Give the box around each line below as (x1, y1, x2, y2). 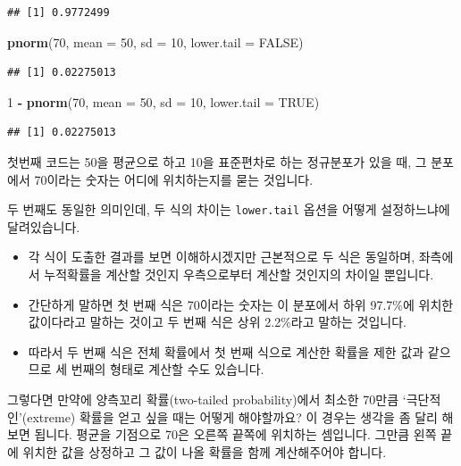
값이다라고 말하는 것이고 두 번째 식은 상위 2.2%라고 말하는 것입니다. (28, 312, 407, 331)
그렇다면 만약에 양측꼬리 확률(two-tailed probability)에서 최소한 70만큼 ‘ (7, 389, 407, 408)
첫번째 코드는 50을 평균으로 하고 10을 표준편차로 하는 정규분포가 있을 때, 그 (7, 152, 427, 171)
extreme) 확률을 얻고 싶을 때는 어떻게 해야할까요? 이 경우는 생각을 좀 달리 (27, 407, 438, 426)
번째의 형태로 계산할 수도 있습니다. (71, 360, 264, 379)
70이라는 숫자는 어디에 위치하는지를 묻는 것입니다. (34, 170, 314, 188)
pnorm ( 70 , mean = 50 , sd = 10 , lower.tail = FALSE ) (7, 32, 304, 51)
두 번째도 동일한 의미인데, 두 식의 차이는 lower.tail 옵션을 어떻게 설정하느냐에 (7, 200, 450, 219)
